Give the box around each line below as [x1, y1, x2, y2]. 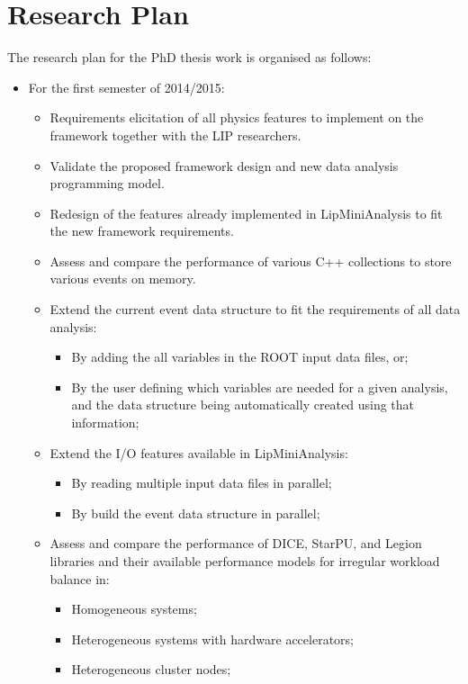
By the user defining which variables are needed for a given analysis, [71, 377, 448, 396]
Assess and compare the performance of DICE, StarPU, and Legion [49, 534, 422, 553]
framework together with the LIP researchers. [49, 125, 301, 144]
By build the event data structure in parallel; [71, 503, 320, 522]
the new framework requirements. [49, 221, 234, 240]
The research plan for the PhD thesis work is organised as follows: [7, 48, 372, 67]
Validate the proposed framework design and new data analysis [49, 156, 399, 175]
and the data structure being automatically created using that [71, 395, 415, 414]
